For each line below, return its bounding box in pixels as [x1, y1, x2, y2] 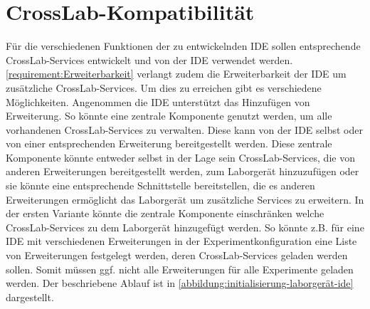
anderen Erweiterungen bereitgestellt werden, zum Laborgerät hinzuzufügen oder [6, 164, 359, 179]
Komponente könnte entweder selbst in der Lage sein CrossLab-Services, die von [6, 150, 355, 164]
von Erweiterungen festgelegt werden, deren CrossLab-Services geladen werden [6, 248, 348, 263]
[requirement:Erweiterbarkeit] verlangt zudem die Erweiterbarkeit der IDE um [6, 66, 347, 81]
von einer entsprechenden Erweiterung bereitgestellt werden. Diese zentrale [6, 136, 332, 151]
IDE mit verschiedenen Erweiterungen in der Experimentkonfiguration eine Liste [6, 234, 357, 248]
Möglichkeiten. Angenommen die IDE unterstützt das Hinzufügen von [6, 94, 310, 109]
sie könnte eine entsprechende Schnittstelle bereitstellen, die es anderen [6, 178, 315, 193]
